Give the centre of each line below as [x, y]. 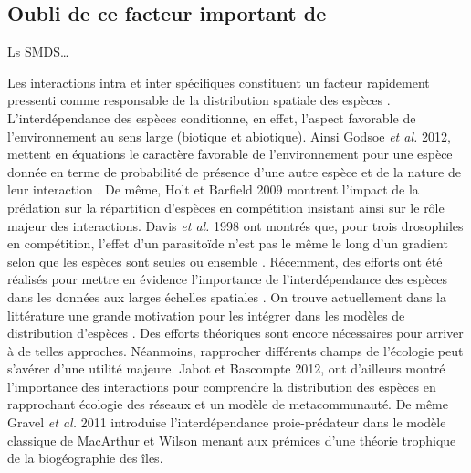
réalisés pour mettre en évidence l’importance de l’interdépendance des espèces [227, 279]
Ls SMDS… [38, 52]
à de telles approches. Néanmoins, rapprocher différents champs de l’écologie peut [235, 350]
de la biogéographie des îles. [85, 458]
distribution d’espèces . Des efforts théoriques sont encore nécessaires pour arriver [235, 333]
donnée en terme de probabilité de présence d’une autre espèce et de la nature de [234, 171]
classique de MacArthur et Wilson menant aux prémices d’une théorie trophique [232, 440]
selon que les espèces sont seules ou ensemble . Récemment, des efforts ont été [225, 261]
